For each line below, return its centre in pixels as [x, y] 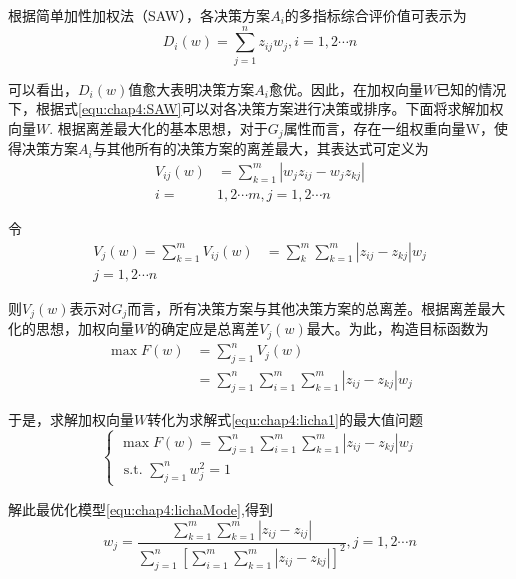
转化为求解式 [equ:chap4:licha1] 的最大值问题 [285, 418]
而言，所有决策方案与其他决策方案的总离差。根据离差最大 [316, 307]
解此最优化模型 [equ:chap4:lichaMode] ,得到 [140, 508]
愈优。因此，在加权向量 [345, 88]
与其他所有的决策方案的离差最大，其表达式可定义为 [260, 148]
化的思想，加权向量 [71, 328]
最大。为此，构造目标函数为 [397, 328]
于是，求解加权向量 [71, 418]
